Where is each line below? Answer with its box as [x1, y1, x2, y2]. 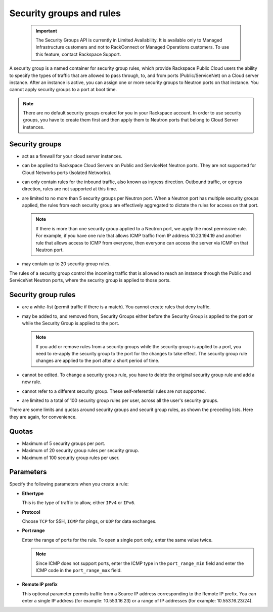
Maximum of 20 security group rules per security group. [22, 447, 139, 454]
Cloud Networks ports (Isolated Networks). [22, 170, 112, 176]
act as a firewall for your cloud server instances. [22, 153, 122, 159]
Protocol [22, 509, 40, 515]
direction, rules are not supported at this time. [22, 186, 117, 192]
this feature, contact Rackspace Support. [35, 51, 121, 57]
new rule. [22, 379, 41, 385]
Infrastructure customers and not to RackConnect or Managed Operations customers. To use [35, 44, 230, 50]
